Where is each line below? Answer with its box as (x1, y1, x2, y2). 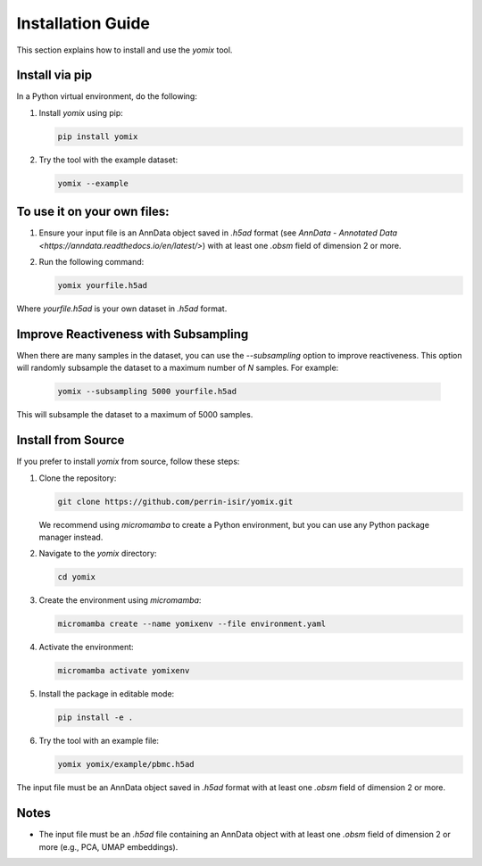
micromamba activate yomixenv (57, 665, 190, 676)
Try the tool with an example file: (38, 736, 160, 746)
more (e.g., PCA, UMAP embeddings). (38, 841, 179, 852)
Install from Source (16, 433, 125, 448)
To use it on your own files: (16, 204, 170, 219)
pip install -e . (57, 713, 134, 722)
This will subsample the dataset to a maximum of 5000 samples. (16, 409, 253, 420)
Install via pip (16, 68, 93, 83)
